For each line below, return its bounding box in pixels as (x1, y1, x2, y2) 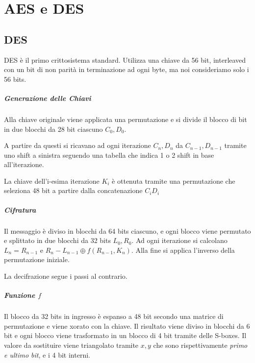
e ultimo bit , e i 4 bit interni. (4, 349, 90, 360)
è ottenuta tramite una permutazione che (112, 175, 235, 186)
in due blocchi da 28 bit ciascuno (4, 123, 103, 134)
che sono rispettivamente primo (153, 339, 248, 350)
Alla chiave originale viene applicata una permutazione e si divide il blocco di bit (4, 114, 247, 124)
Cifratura (4, 204, 36, 215)
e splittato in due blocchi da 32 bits (4, 235, 111, 245)
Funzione (4, 290, 35, 300)
